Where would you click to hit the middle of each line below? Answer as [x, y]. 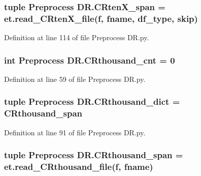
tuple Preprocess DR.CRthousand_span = [94, 155]
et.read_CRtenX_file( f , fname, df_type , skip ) [101, 18]
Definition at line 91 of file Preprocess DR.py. [75, 132]
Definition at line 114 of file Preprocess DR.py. [77, 37]
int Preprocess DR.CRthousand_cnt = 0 [90, 60]
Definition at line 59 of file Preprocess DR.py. [75, 79]
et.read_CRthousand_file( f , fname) [79, 167]
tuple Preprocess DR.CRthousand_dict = [92, 101]
